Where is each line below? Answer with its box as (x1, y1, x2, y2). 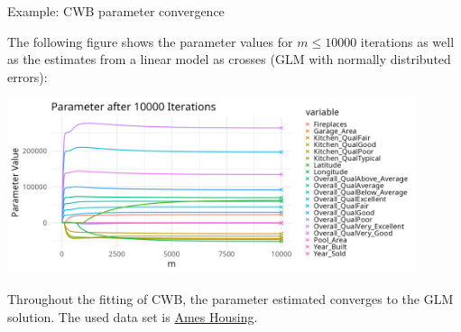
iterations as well (360, 32, 455, 51)
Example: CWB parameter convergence (7, 2, 225, 20)
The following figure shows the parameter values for (7, 32, 293, 51)
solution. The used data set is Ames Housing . (7, 307, 258, 326)
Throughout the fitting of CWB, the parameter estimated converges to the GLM (7, 289, 454, 308)
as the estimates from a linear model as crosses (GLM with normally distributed (7, 50, 451, 69)
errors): (7, 67, 48, 86)
